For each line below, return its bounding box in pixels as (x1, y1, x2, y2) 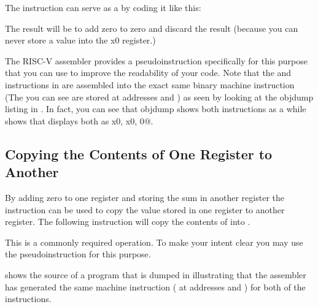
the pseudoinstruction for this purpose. (5, 248, 151, 260)
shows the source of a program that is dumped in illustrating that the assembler (5, 268, 306, 281)
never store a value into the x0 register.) (5, 34, 156, 47)
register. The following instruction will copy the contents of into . (5, 215, 250, 228)
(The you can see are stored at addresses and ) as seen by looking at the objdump (5, 90, 314, 103)
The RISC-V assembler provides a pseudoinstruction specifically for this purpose (5, 54, 308, 67)
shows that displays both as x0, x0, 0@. (5, 114, 153, 127)
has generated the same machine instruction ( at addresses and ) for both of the (5, 280, 306, 293)
